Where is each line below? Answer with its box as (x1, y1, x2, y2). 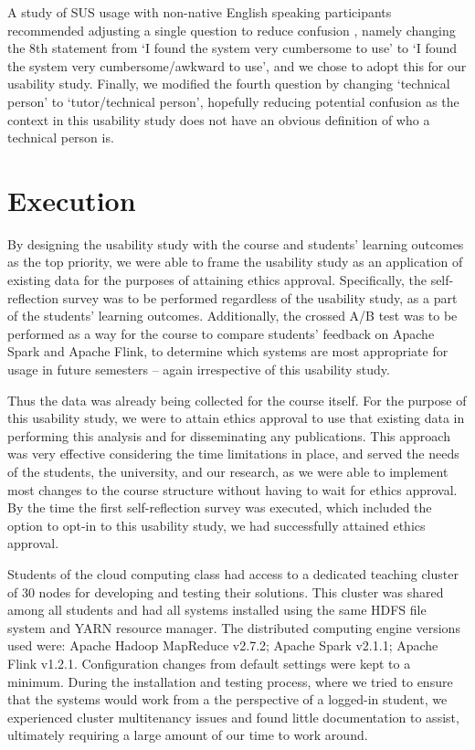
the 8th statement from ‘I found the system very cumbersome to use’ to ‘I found (7, 38, 458, 58)
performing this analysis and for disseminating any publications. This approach (7, 426, 450, 445)
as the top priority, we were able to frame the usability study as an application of (7, 252, 463, 271)
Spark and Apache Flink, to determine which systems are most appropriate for (7, 342, 449, 361)
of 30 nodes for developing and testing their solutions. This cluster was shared (7, 582, 444, 601)
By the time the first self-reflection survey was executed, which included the (7, 498, 432, 517)
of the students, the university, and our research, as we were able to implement (7, 462, 449, 481)
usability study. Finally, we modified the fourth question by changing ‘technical (7, 74, 450, 93)
